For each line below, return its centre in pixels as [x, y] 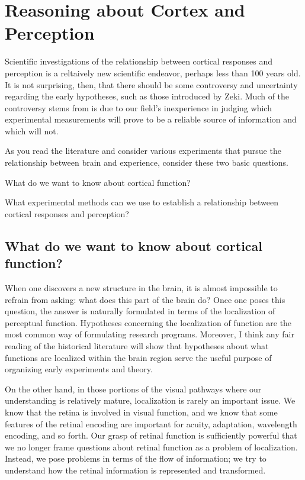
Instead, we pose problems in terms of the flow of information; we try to [136, 458]
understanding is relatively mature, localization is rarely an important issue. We [150, 400]
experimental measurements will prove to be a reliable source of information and [151, 119]
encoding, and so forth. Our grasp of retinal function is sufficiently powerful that [151, 435]
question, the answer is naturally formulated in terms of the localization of [140, 311]
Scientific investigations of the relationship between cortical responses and [139, 61]
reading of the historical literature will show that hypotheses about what [137, 346]
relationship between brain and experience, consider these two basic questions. [147, 162]
